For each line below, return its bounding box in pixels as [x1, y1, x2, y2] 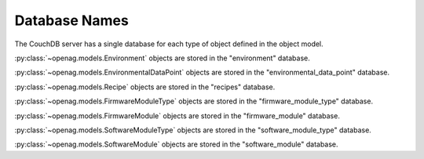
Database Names [14, 12, 129, 29]
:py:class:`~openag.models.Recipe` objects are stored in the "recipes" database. [14, 82, 276, 92]
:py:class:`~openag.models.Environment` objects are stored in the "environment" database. [14, 53, 310, 63]
